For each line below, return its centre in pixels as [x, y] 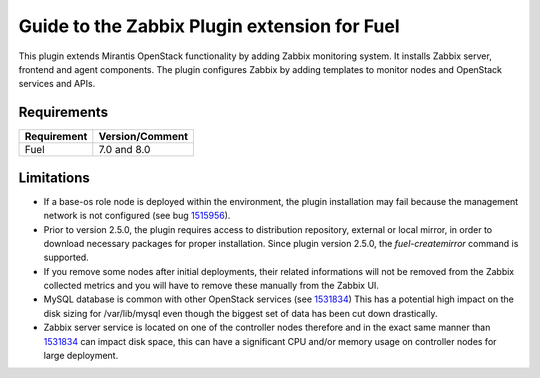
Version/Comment [143, 137]
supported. [66, 257]
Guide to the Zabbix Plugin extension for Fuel [209, 26]
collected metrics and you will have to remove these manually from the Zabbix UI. [211, 286]
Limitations [54, 177]
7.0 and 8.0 [124, 150]
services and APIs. [57, 84]
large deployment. [81, 356]
